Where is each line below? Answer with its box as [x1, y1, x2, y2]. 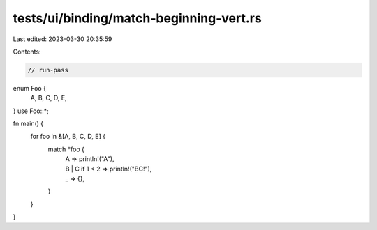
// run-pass [27, 66, 69, 74]
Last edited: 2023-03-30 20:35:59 [13, 35, 112, 43]
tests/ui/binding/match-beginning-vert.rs [13, 10, 262, 26]
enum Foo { [13, 84, 47, 92]
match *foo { [47, 145, 85, 153]
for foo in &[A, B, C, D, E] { [30, 132, 106, 141]
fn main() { [13, 119, 44, 128]
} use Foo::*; [13, 107, 49, 115]
